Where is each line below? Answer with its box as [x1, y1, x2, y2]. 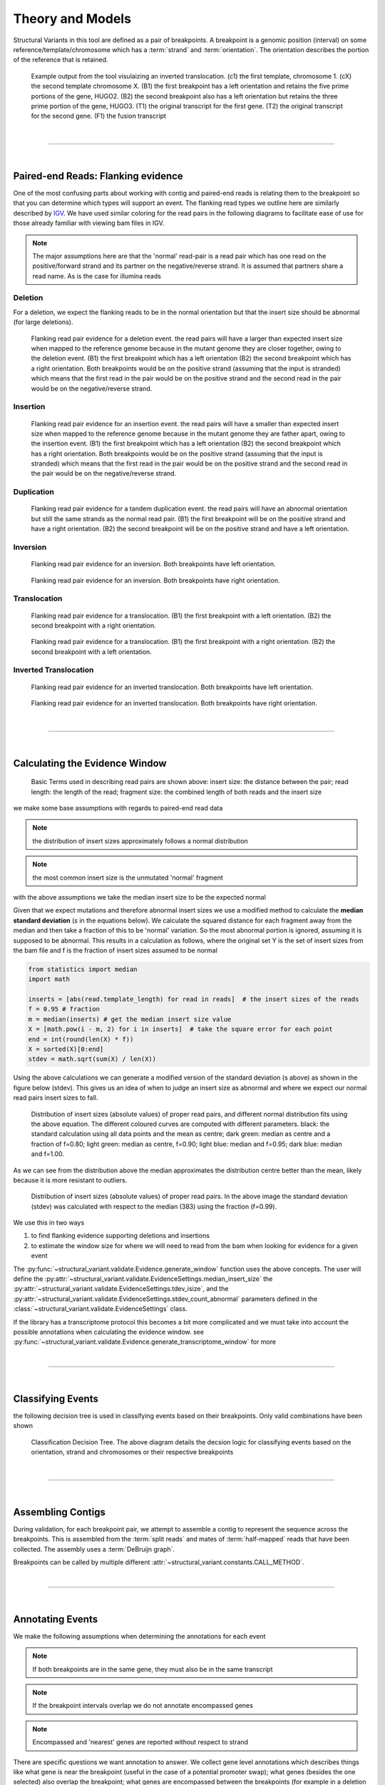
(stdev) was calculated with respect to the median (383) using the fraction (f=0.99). [31, 1202, 277, 1210]
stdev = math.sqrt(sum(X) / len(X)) [28, 1055, 157, 1063]
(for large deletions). [13, 318, 73, 326]
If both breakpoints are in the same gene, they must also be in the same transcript [32, 1664, 273, 1674]
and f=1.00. [31, 1150, 64, 1158]
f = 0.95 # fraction [28, 1005, 100, 1013]
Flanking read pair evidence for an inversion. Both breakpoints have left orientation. [31, 560, 276, 568]
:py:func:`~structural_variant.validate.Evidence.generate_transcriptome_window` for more [13, 1337, 277, 1346]
